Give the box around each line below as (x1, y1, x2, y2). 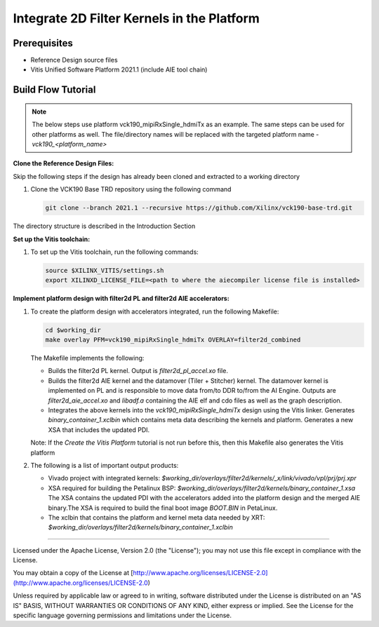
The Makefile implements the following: (30, 354, 145, 363)
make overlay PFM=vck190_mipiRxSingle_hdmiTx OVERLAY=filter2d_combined (45, 336, 301, 344)
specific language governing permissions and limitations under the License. (13, 611, 232, 620)
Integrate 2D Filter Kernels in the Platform (13, 11, 260, 26)
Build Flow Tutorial (13, 84, 96, 96)
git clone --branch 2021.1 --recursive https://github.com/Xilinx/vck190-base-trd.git (45, 204, 353, 212)
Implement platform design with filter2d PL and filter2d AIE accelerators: (13, 295, 230, 303)
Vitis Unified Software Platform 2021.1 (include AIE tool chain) (30, 65, 208, 74)
